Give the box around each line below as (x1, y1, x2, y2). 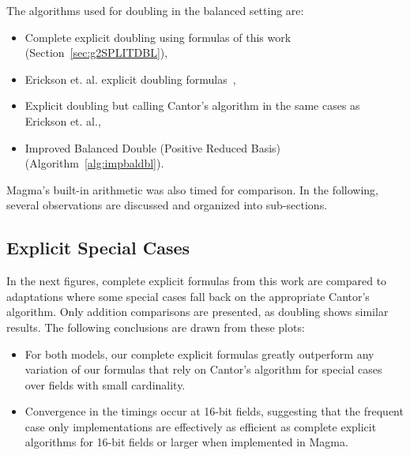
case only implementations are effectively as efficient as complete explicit (24, 418, 377, 434)
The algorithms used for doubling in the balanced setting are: (6, 2, 304, 18)
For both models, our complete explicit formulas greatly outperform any (24, 345, 374, 362)
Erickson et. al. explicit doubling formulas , (24, 70, 236, 87)
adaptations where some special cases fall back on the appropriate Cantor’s (6, 288, 370, 304)
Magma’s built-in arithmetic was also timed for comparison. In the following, (6, 181, 378, 197)
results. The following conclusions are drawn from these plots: (6, 318, 305, 335)
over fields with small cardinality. (24, 376, 186, 393)
